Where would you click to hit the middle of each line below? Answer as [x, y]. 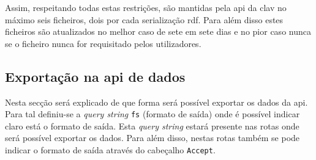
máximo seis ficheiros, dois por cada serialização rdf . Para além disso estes [144, 19]
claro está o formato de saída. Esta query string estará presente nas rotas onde [152, 125]
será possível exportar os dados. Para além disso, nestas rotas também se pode [152, 138]
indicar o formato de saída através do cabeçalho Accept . [110, 150]
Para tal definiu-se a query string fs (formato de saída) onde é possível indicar [152, 114]
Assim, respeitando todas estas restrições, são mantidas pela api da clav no [146, 7]
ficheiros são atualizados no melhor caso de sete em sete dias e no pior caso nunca [158, 31]
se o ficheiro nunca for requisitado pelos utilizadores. [103, 43]
